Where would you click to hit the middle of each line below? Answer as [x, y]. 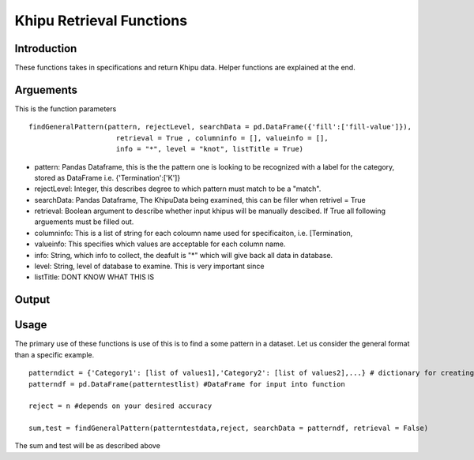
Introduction [46, 49]
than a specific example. [55, 354]
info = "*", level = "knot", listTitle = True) [210, 149]
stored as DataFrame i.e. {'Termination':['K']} [107, 178]
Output [32, 300]
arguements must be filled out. [84, 222]
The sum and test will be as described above [88, 446]
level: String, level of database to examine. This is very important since [149, 266]
